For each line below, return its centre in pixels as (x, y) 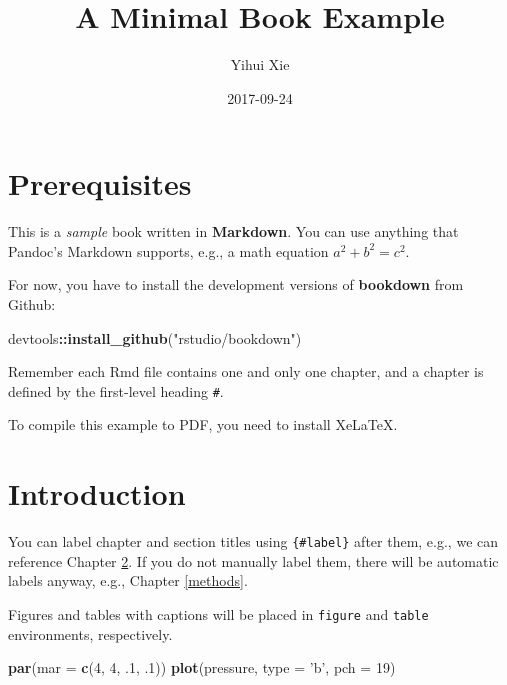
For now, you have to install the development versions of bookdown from (236, 284)
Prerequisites (100, 183)
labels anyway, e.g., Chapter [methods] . (128, 580)
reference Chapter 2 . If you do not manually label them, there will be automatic (253, 560)
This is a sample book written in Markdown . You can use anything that (233, 231)
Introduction (97, 493)
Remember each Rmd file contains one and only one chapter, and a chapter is (246, 371)
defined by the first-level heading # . (116, 390)
